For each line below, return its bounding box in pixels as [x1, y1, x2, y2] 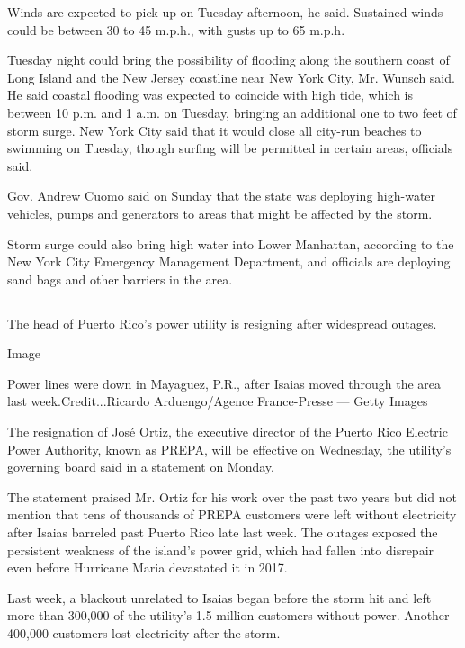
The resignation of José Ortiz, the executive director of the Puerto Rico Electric [7, 422, 448, 441]
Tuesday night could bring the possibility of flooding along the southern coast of [7, 50, 450, 69]
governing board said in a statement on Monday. [7, 457, 274, 476]
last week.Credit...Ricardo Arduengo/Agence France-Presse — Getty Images [7, 391, 428, 410]
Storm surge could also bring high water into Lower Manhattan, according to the [7, 234, 454, 253]
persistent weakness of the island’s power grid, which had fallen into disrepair [7, 540, 434, 559]
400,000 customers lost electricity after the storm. [7, 624, 281, 643]
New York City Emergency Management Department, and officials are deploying [7, 252, 451, 271]
